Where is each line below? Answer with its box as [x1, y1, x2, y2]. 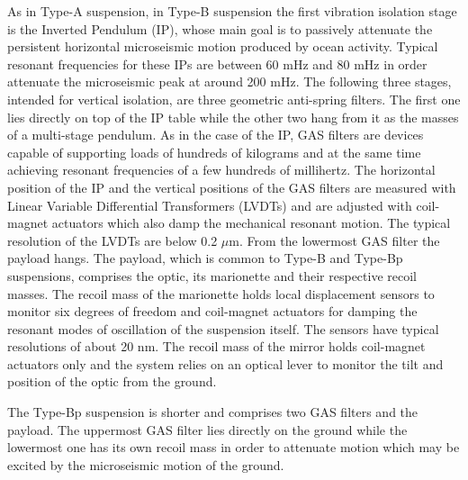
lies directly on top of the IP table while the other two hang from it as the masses [7, 107, 459, 126]
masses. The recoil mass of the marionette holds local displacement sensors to [7, 284, 435, 303]
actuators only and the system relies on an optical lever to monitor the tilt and [7, 354, 444, 373]
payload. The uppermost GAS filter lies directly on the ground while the [7, 420, 408, 439]
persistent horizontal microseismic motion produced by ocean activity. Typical [7, 37, 438, 56]
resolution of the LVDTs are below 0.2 [7, 231, 218, 249]
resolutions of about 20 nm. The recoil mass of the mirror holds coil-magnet [7, 337, 426, 356]
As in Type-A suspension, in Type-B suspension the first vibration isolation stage [7, 2, 457, 20]
